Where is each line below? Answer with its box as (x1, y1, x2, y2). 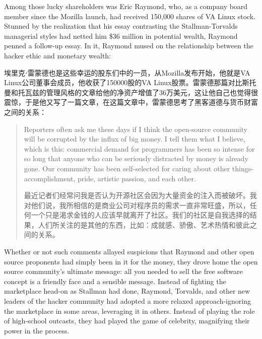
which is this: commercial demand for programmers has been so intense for (24, 143, 255, 154)
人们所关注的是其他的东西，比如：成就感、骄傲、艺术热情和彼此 (38, 219, 250, 230)
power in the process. (4, 325, 70, 335)
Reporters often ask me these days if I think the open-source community (24, 123, 248, 134)
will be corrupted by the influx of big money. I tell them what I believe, (24, 133, 245, 144)
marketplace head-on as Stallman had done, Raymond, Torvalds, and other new (4, 286, 250, 296)
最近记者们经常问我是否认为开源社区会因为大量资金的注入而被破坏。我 (24, 190, 257, 200)
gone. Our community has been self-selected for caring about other (24, 163, 230, 173)
